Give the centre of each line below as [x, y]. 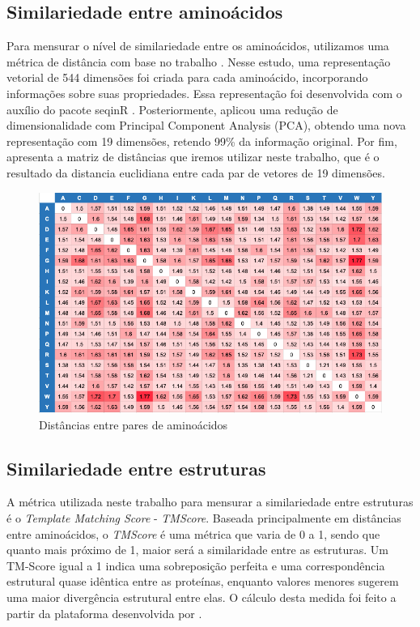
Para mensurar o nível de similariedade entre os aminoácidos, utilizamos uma [198, 46]
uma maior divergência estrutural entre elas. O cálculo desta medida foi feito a [202, 597]
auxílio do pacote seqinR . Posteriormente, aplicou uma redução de [172, 109]
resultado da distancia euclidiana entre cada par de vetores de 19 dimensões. [196, 172]
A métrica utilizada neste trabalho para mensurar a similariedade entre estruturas [210, 502]
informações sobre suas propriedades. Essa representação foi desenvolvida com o [204, 93]
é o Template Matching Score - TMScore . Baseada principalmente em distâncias [204, 518]
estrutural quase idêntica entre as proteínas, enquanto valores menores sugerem [203, 581]
